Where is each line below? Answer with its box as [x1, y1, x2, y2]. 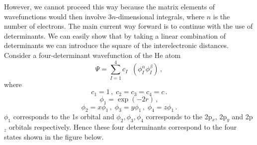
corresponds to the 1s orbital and [13, 111, 114, 122]
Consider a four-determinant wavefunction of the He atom [4, 49, 181, 60]
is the [213, 11, 230, 21]
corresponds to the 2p [146, 111, 212, 122]
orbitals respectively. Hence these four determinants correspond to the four [9, 122, 237, 132]
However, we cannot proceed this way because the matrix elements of [4, 1, 215, 11]
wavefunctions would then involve [4, 11, 106, 21]
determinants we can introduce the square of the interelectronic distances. [4, 40, 229, 50]
